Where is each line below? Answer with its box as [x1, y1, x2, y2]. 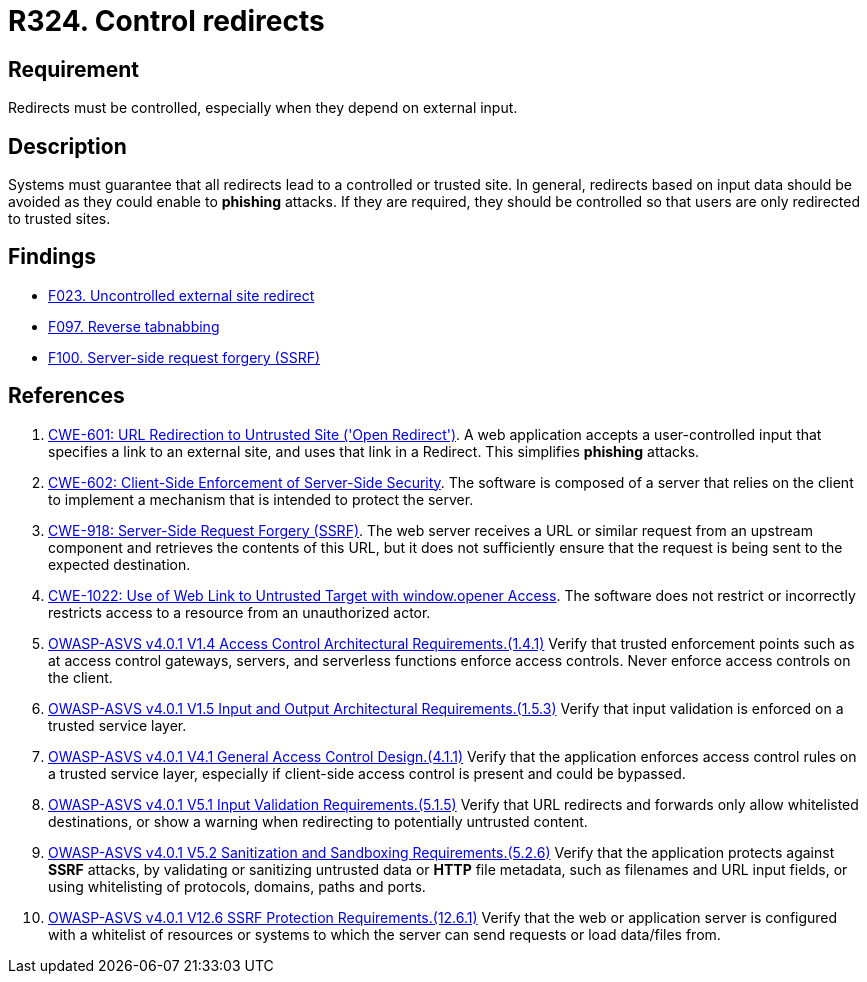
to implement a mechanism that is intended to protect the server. [48, 490, 474, 508]
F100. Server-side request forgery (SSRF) [48, 348, 321, 366]
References [8, 383, 125, 409]
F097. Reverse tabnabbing [48, 317, 220, 335]
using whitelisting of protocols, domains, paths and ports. [48, 877, 426, 895]
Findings [8, 244, 97, 270]
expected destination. [48, 555, 191, 573]
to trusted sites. [8, 210, 111, 228]
